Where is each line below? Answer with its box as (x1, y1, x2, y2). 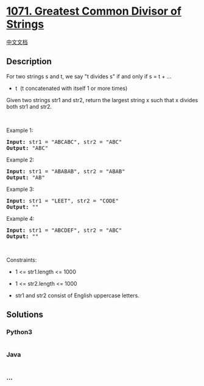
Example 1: (6, 127, 33, 134)
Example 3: (6, 185, 35, 193)
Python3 (6, 328, 32, 336)
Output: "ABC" (6, 144, 49, 151)
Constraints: (6, 256, 37, 264)
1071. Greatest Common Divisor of (6, 4, 181, 18)
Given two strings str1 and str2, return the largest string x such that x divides (6, 96, 199, 103)
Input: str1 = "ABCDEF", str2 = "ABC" (6, 226, 122, 234)
